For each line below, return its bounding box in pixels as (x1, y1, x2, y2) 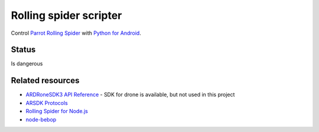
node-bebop (25, 115, 57, 123)
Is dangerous (11, 60, 43, 67)
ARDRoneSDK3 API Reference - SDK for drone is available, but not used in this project (25, 91, 235, 98)
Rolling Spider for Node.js (25, 108, 88, 115)
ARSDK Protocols (25, 99, 68, 106)
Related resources (11, 75, 80, 85)
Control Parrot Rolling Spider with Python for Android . (11, 29, 141, 37)
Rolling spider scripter (11, 9, 122, 22)
